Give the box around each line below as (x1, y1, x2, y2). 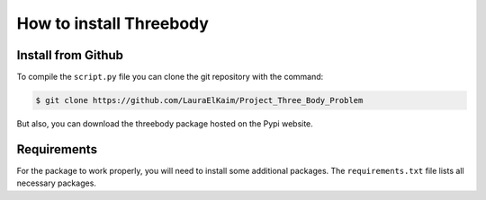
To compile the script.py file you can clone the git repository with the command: (16, 72, 324, 83)
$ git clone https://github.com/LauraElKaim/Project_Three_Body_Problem (35, 95, 364, 106)
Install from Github (16, 48, 124, 63)
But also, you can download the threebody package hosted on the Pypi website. (16, 118, 314, 129)
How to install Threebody (16, 13, 209, 33)
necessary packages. (16, 178, 96, 188)
